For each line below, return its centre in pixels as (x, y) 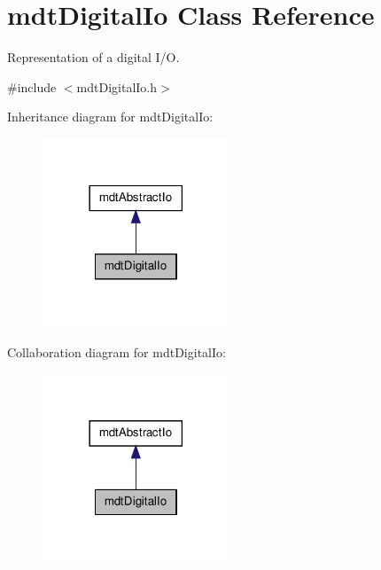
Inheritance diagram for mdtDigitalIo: (110, 117)
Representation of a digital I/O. (93, 57)
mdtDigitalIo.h (117, 86)
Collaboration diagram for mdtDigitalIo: (117, 351)
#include (32, 86)
